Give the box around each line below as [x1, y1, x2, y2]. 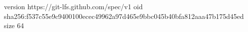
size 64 [4, 20, 24, 31]
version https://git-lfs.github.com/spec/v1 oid [4, 1, 143, 11]
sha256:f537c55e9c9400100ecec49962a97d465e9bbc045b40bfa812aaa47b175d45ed [4, 11, 244, 21]
